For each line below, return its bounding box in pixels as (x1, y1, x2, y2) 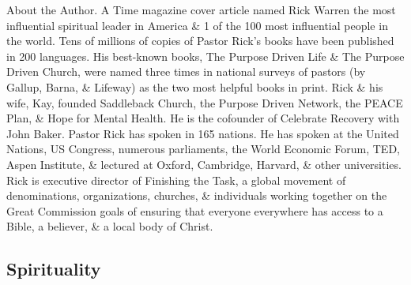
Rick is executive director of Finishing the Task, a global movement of (6, 171, 346, 188)
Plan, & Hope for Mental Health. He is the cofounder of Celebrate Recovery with (6, 110, 400, 126)
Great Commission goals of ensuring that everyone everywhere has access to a (6, 202, 383, 219)
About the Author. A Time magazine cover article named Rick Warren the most (6, 2, 396, 17)
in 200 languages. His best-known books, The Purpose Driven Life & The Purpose (6, 47, 405, 64)
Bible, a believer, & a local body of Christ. (6, 218, 213, 234)
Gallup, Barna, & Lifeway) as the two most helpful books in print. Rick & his (6, 78, 383, 95)
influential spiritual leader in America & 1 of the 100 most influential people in (6, 17, 388, 33)
